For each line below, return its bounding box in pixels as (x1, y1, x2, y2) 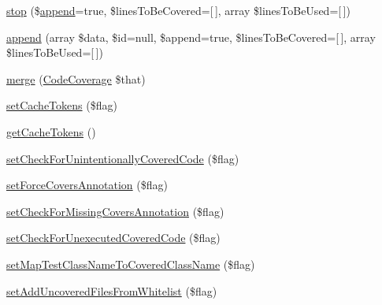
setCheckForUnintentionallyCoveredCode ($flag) (6, 150, 239, 166)
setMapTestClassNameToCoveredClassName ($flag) (6, 255, 255, 272)
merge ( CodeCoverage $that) (6, 70, 146, 87)
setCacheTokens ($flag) (6, 97, 117, 113)
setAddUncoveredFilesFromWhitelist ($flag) (6, 282, 217, 299)
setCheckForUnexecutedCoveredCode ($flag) (6, 229, 221, 246)
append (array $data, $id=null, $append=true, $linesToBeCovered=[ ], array (6, 28, 376, 45)
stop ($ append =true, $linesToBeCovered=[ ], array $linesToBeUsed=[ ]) (6, 2, 350, 18)
